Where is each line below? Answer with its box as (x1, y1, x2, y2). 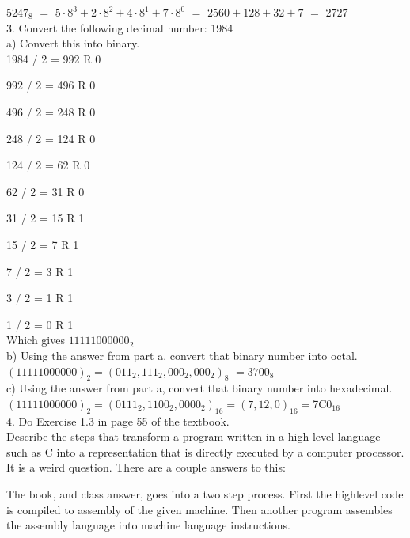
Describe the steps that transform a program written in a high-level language (6, 428, 381, 445)
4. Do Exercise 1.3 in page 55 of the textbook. (6, 412, 230, 429)
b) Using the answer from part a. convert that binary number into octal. (6, 347, 358, 363)
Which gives (6, 332, 65, 348)
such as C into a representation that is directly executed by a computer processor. (6, 443, 404, 460)
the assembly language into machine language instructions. (6, 517, 290, 533)
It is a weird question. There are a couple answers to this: (6, 459, 286, 475)
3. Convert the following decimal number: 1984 (6, 19, 233, 36)
